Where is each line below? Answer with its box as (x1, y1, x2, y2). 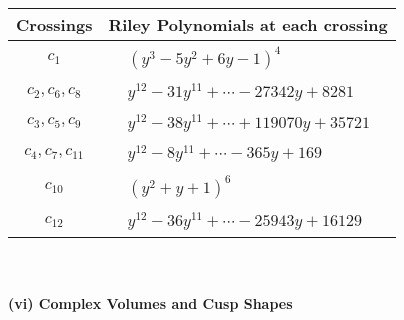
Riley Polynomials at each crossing (108, 13, 388, 36)
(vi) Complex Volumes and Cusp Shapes (8, 292, 293, 313)
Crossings (16, 13, 93, 36)
